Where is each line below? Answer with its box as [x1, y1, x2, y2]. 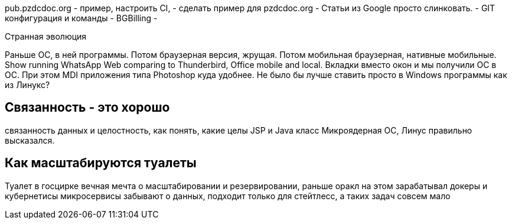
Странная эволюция [5, 31, 87, 41]
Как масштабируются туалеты [5, 155, 197, 171]
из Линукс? [5, 80, 50, 90]
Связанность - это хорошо [5, 100, 170, 115]
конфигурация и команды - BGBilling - [5, 13, 158, 23]
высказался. [5, 135, 55, 145]
